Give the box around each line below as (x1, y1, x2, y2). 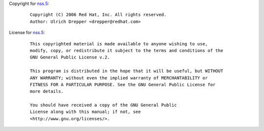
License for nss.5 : (9, 30, 45, 36)
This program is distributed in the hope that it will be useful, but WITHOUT (30, 68, 223, 74)
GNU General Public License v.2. (30, 55, 110, 60)
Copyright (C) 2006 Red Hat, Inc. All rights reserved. (30, 12, 167, 18)
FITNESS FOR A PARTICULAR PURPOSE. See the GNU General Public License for (30, 82, 216, 87)
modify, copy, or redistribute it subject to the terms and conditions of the (30, 48, 223, 53)
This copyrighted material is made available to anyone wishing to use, (30, 41, 208, 46)
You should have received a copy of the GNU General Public (30, 102, 177, 108)
